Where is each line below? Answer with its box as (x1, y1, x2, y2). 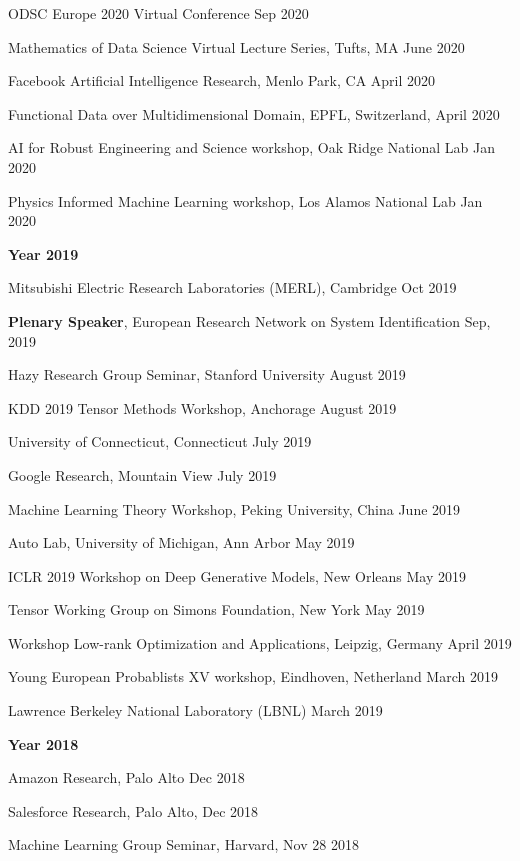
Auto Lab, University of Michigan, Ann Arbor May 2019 (8, 532, 355, 553)
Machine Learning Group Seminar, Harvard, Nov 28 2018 (8, 834, 359, 855)
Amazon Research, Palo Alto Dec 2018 (8, 767, 245, 788)
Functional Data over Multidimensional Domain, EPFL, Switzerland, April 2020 (8, 103, 500, 124)
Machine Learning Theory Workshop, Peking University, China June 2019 (8, 498, 461, 519)
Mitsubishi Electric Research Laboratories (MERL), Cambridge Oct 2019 (8, 277, 457, 298)
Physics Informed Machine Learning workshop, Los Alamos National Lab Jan (8, 190, 483, 211)
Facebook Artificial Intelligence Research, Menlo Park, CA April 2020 (8, 70, 436, 91)
